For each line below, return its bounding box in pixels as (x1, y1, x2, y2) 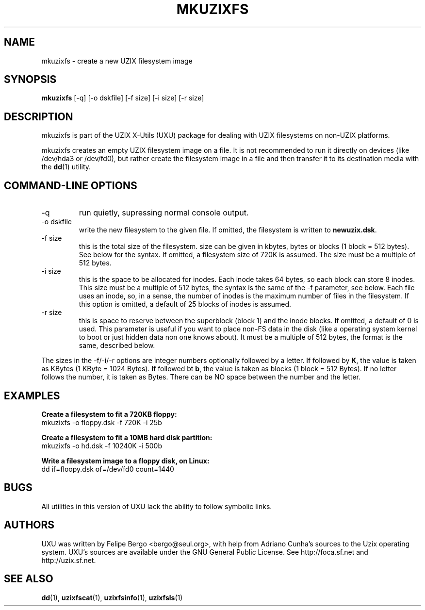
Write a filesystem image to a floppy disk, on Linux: (41, 456, 210, 465)
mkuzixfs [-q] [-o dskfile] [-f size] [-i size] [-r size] (41, 94, 204, 102)
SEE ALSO (4, 573, 53, 585)
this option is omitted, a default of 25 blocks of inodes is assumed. (79, 300, 292, 309)
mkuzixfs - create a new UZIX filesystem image (41, 56, 193, 65)
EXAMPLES (4, 389, 60, 402)
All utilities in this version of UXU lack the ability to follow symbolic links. (41, 502, 272, 511)
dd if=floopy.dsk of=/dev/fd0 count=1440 (41, 464, 174, 473)
